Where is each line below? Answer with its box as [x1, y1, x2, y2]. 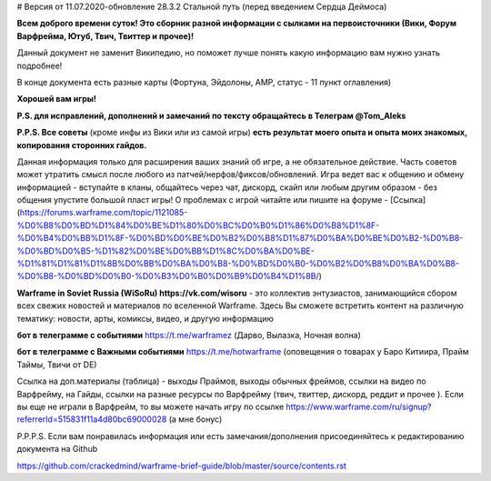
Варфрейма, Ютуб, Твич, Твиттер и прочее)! [16, 30, 195, 41]
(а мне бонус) [168, 414, 223, 425]
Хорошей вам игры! [16, 94, 97, 105]
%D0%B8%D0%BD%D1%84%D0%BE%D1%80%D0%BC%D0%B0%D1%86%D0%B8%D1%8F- [16, 219, 380, 231]
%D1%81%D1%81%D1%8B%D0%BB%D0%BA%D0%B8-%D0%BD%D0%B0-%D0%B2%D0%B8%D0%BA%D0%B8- [16, 258, 459, 269]
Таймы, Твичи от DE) [16, 359, 97, 370]
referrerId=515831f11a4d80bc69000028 [16, 414, 167, 425]
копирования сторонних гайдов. [16, 139, 147, 150]
